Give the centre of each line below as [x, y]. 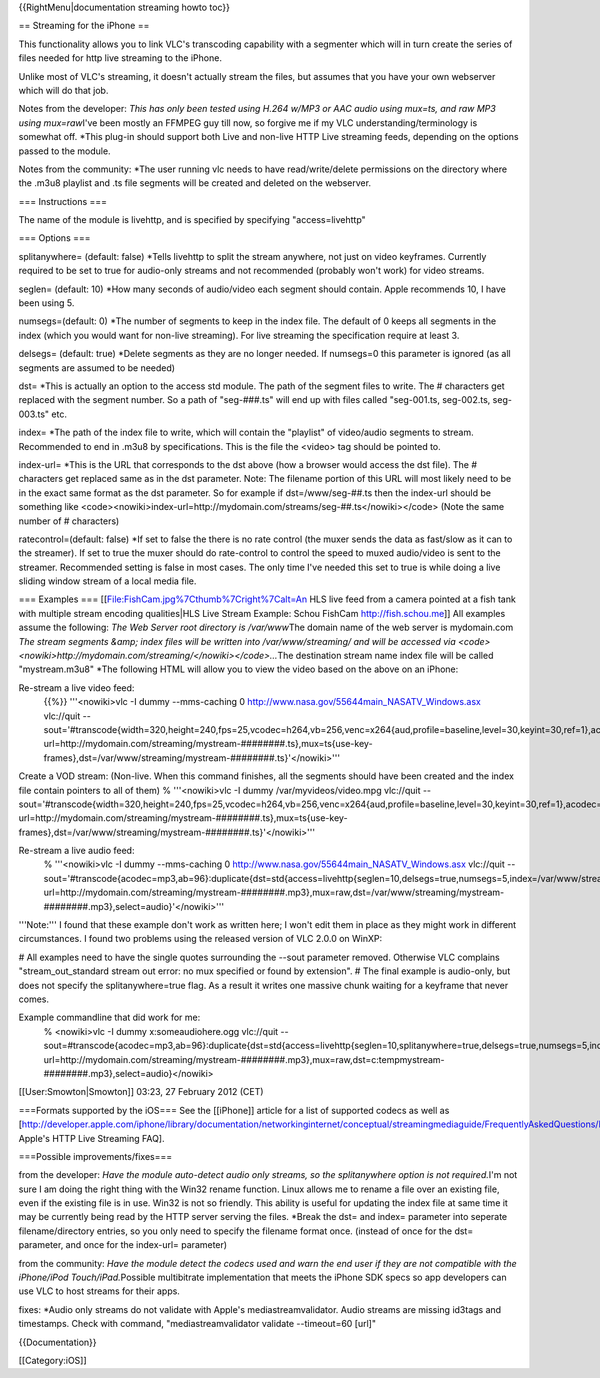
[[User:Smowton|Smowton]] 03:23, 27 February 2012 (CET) [141, 1092]
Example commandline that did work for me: [109, 1017]
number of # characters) [69, 521]
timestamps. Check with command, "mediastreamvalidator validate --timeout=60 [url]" [197, 1324]
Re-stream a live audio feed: [76, 851]
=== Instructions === [63, 201]
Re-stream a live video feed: [76, 687]
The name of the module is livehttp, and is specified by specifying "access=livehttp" [192, 220]
